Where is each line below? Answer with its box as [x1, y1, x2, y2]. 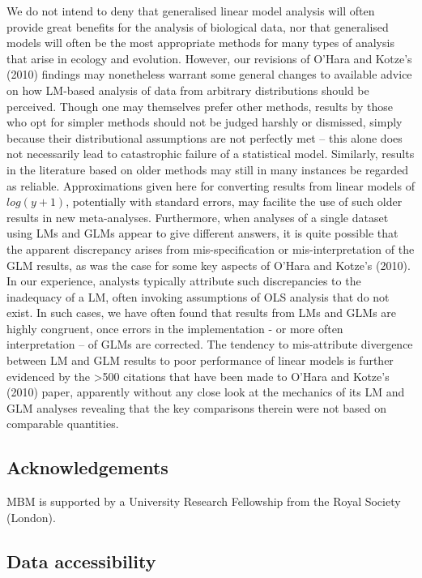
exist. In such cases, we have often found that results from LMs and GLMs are [6, 304, 397, 321]
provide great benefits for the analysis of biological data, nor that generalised [6, 18, 389, 35]
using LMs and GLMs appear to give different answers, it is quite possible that [6, 225, 399, 242]
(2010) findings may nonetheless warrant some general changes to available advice [6, 66, 412, 83]
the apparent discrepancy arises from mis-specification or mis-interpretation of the [6, 240, 415, 257]
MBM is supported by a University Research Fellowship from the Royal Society [6, 493, 401, 510]
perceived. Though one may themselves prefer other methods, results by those [6, 97, 394, 114]
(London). [6, 508, 56, 525]
